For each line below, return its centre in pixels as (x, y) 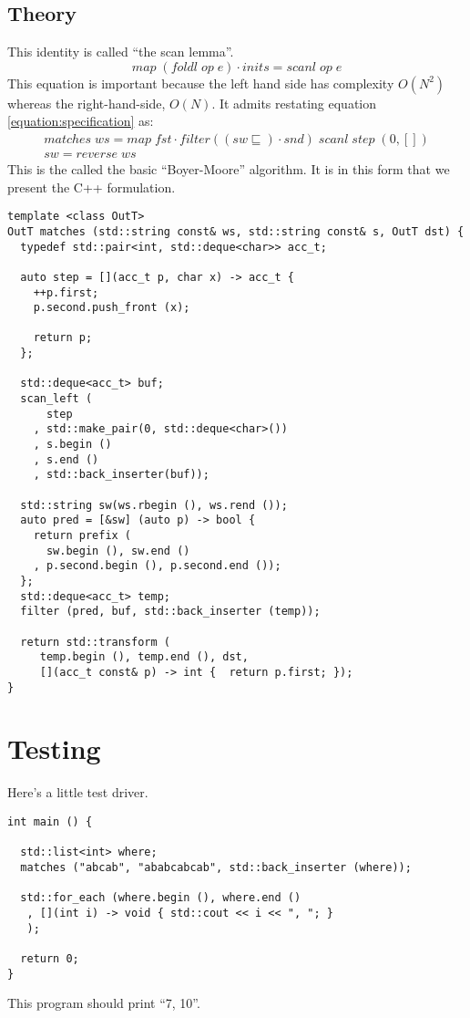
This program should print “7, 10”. (104, 1003)
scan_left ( (56, 399)
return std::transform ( (95, 642)
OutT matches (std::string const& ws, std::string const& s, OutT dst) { (236, 231)
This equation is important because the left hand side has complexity (201, 83)
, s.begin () (72, 445)
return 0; (50, 958)
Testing (54, 748)
